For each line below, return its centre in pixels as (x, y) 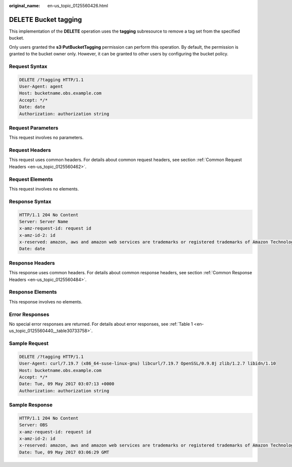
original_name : (25, 6)
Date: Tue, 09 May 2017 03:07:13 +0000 (67, 384)
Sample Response (31, 405)
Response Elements (33, 292)
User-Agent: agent (41, 87)
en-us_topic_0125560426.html (78, 6)
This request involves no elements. (44, 189)
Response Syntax (30, 201)
